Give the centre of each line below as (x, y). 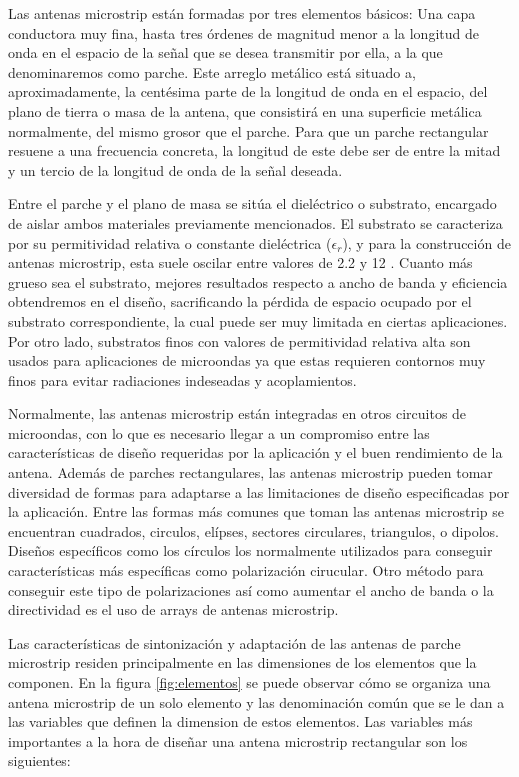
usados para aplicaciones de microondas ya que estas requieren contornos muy (247, 360)
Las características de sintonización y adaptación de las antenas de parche (234, 642)
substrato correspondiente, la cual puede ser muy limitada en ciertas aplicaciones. (258, 320)
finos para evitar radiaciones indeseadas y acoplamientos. (182, 379)
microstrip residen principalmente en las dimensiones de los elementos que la (242, 662)
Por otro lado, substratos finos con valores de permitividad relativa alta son (239, 340)
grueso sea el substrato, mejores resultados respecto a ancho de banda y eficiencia (258, 281)
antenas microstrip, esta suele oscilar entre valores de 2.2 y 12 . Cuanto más (240, 262)
